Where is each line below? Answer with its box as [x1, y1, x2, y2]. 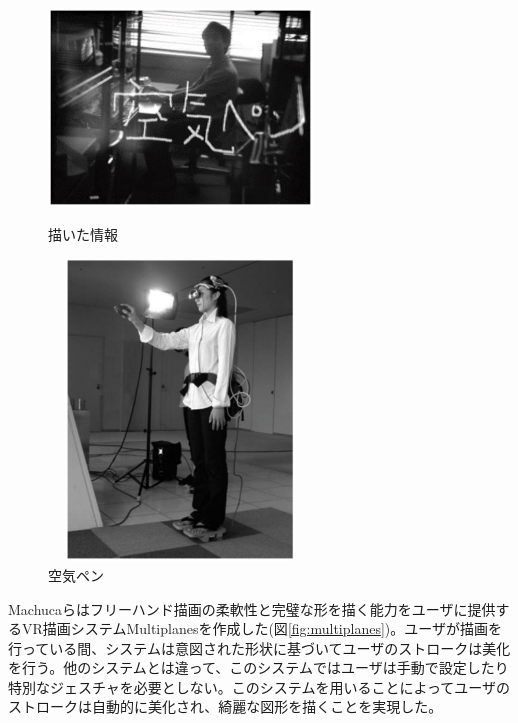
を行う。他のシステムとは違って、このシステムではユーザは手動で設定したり [8, 657, 509, 678]
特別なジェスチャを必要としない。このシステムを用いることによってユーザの [8, 676, 511, 697]
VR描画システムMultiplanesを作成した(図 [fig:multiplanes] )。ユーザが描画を [21, 618, 502, 639]
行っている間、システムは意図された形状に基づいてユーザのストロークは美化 [8, 637, 511, 658]
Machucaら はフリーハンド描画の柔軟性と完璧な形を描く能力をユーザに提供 [8, 598, 496, 619]
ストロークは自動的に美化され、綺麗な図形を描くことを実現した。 [8, 696, 443, 717]
